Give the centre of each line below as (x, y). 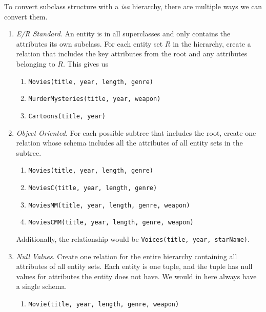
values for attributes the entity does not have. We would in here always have (136, 276)
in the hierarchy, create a (212, 43)
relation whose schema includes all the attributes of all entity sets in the (129, 143)
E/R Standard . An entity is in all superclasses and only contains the (123, 34)
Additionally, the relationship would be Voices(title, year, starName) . (133, 238)
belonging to (36, 63)
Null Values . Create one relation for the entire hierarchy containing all (127, 256)
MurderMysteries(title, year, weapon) (95, 99)
